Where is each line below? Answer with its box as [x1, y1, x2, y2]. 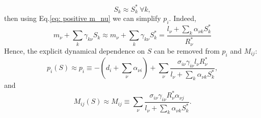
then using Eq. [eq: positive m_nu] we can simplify [4, 12, 161, 23]
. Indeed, [169, 12, 196, 23]
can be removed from [154, 45, 220, 56]
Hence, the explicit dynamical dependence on [4, 45, 145, 56]
